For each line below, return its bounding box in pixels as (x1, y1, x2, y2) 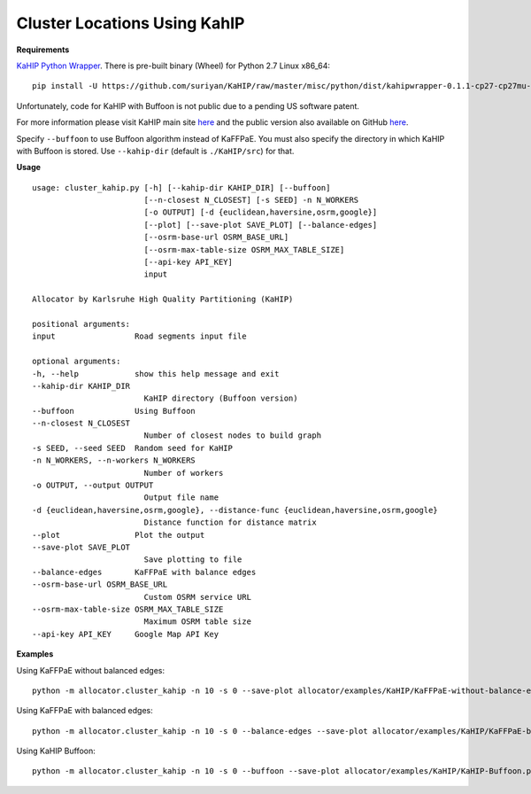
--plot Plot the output (32, 530, 205, 540)
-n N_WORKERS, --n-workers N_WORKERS (32, 455, 196, 465)
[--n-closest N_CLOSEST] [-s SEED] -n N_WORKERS (143, 195, 359, 206)
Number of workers (143, 468, 224, 478)
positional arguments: (32, 319, 131, 329)
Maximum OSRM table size (143, 617, 252, 627)
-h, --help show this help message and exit (32, 369, 280, 378)
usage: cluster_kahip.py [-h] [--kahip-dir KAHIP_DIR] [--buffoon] (32, 183, 331, 192)
